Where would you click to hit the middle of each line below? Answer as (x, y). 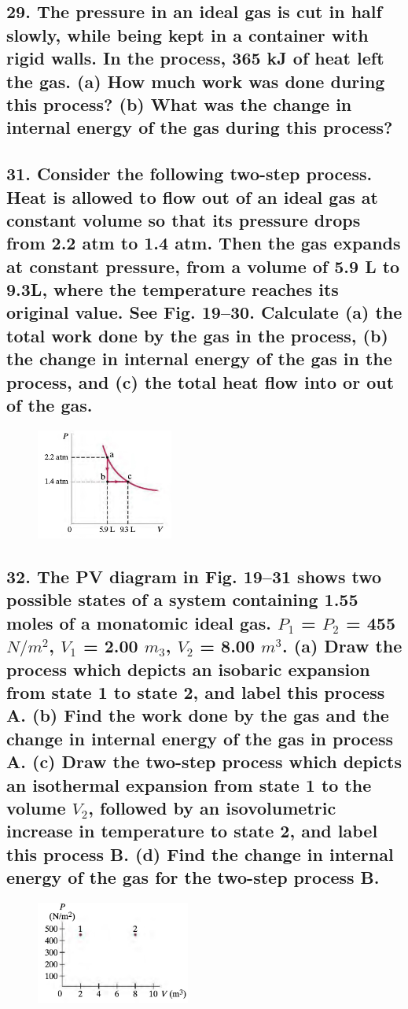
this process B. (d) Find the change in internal (200, 854)
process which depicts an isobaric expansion (188, 669)
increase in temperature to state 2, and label (192, 831)
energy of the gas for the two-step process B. (193, 877)
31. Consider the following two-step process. (189, 174)
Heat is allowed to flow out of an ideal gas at (192, 196)
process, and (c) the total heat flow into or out (200, 381)
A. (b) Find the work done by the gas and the (198, 715)
